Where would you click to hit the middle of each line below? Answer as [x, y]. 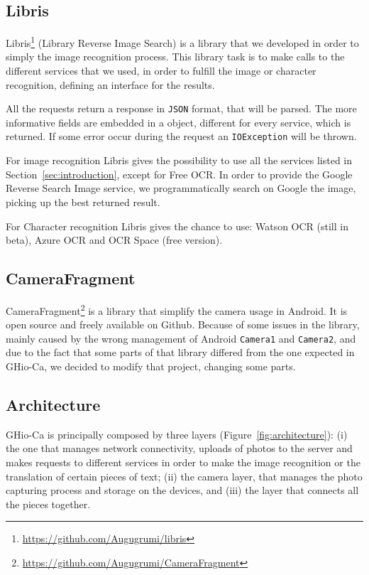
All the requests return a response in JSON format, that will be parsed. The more [181, 108]
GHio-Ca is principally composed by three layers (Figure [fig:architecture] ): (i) [177, 434]
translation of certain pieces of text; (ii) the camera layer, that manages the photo [184, 476]
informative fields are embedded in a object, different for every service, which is [178, 122]
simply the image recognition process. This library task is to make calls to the [175, 57]
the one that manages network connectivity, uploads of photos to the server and [179, 448]
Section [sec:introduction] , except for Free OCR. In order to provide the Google [179, 174]
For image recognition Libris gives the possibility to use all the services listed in [179, 160]
